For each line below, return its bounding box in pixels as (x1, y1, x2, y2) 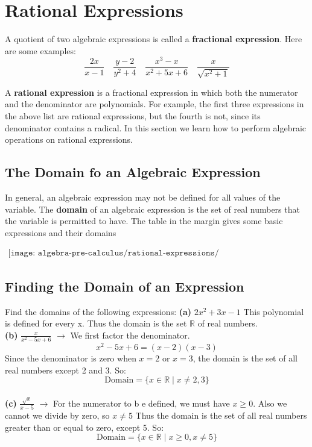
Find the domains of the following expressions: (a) (5, 305, 192, 317)
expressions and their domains (5, 226, 116, 239)
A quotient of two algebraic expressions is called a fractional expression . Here (5, 33, 302, 45)
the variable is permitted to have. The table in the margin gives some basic (5, 214, 283, 227)
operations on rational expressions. (5, 133, 133, 146)
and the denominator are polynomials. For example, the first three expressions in (5, 98, 304, 110)
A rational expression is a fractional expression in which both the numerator (5, 86, 298, 98)
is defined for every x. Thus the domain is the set (5, 317, 187, 330)
